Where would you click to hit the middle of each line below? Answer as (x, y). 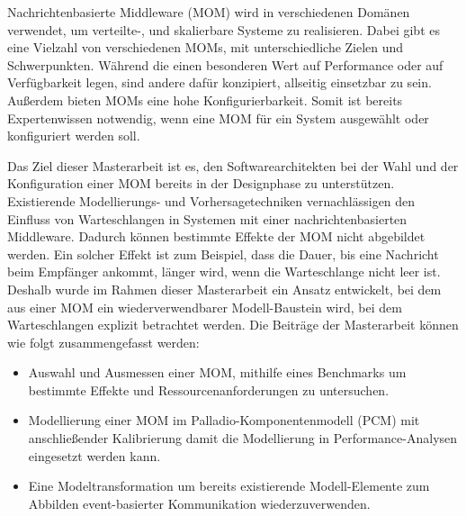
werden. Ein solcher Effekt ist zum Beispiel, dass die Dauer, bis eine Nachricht (223, 253)
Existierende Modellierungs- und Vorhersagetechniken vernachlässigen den (211, 200)
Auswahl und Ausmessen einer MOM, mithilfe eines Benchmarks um (217, 372)
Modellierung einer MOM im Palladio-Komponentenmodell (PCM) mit (224, 420)
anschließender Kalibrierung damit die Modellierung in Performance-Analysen (243, 438)
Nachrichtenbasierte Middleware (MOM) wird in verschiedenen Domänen (209, 12)
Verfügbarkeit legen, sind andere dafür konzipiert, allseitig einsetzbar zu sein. (220, 82)
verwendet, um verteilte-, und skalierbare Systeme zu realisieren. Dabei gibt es (224, 29)
